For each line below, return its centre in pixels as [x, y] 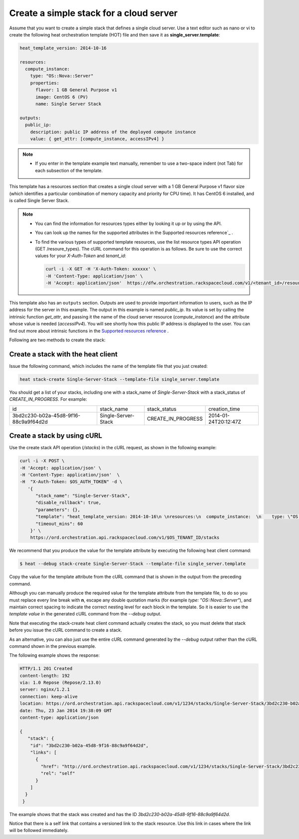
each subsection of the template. [69, 170]
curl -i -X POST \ [42, 461]
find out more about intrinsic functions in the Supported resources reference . [89, 331]
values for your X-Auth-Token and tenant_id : [81, 256]
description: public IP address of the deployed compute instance [113, 132]
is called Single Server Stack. [39, 200]
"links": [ [43, 752]
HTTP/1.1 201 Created [46, 669]
